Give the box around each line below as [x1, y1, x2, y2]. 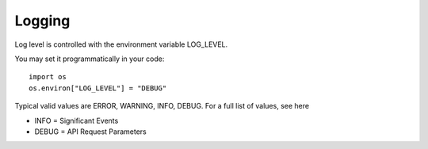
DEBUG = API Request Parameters [34, 127, 147, 136]
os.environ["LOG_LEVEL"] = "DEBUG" [29, 83, 167, 93]
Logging [14, 12, 71, 29]
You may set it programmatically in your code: [14, 54, 165, 63]
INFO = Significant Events [34, 116, 119, 125]
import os [29, 72, 67, 82]
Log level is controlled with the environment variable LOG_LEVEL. [14, 40, 228, 49]
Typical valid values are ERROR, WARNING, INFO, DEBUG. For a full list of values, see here [14, 101, 309, 111]
